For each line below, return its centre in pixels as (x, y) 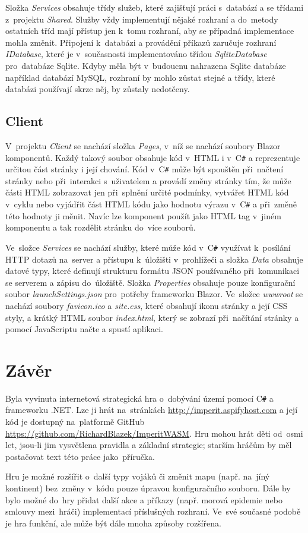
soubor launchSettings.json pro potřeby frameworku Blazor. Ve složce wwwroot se (154, 294)
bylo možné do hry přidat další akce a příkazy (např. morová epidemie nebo (144, 499)
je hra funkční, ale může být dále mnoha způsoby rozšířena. (113, 523)
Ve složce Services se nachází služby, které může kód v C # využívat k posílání (148, 247)
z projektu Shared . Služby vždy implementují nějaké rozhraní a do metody (142, 19)
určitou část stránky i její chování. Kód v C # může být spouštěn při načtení (145, 169)
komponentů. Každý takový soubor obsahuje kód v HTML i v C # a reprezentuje (153, 157)
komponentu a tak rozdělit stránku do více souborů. (101, 227)
